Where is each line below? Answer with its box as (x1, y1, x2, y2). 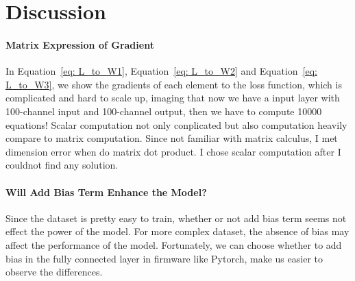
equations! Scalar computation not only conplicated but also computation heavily (5, 117, 347, 132)
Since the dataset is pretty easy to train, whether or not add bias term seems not (5, 210, 347, 225)
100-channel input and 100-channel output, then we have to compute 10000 (5, 103, 322, 118)
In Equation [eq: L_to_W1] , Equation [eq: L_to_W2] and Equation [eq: (5, 64, 317, 78)
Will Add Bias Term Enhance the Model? (5, 184, 207, 199)
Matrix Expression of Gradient (5, 37, 154, 51)
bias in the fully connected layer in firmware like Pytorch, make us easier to (5, 251, 323, 265)
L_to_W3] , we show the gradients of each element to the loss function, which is (5, 77, 342, 91)
